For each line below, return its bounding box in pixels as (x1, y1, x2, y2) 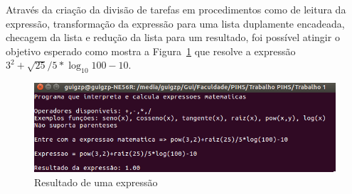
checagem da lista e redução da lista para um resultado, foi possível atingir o (6, 30, 340, 45)
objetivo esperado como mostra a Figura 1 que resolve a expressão (6, 43, 296, 58)
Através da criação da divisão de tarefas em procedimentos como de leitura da (6, 2, 346, 16)
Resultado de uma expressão (34, 174, 158, 189)
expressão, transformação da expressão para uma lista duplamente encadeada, (6, 16, 345, 30)
